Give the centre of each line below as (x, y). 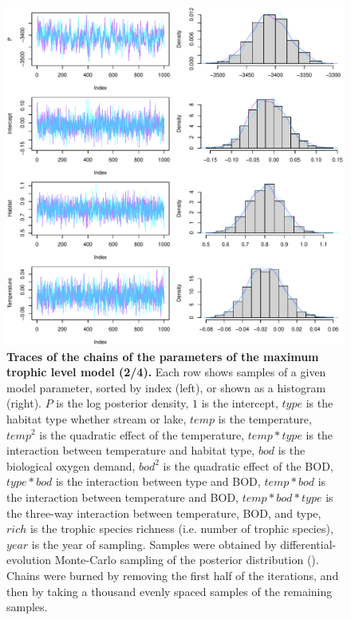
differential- (308, 544)
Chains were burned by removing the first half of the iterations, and (173, 575)
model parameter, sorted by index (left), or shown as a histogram (166, 387)
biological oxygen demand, (71, 465)
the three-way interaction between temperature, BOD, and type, (164, 513)
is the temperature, (265, 418)
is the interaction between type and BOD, (158, 481)
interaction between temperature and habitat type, (131, 450)
